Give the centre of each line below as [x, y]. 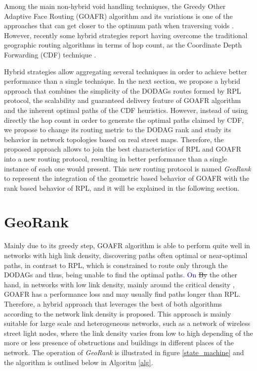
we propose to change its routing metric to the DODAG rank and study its [118, 130]
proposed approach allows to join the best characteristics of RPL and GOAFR [123, 149]
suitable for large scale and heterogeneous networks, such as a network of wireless [127, 323]
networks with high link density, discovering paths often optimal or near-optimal [126, 255]
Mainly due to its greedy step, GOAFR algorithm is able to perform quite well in [127, 245]
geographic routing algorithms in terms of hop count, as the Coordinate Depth [123, 45]
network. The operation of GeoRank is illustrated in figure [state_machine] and [124, 352]
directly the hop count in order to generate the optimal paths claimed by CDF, [124, 120]
